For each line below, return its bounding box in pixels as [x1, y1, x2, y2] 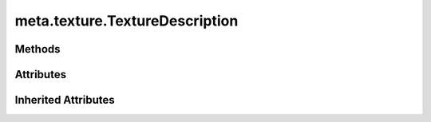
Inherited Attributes [14, 93, 115, 107]
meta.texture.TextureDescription [14, 12, 239, 30]
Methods [14, 42, 61, 56]
